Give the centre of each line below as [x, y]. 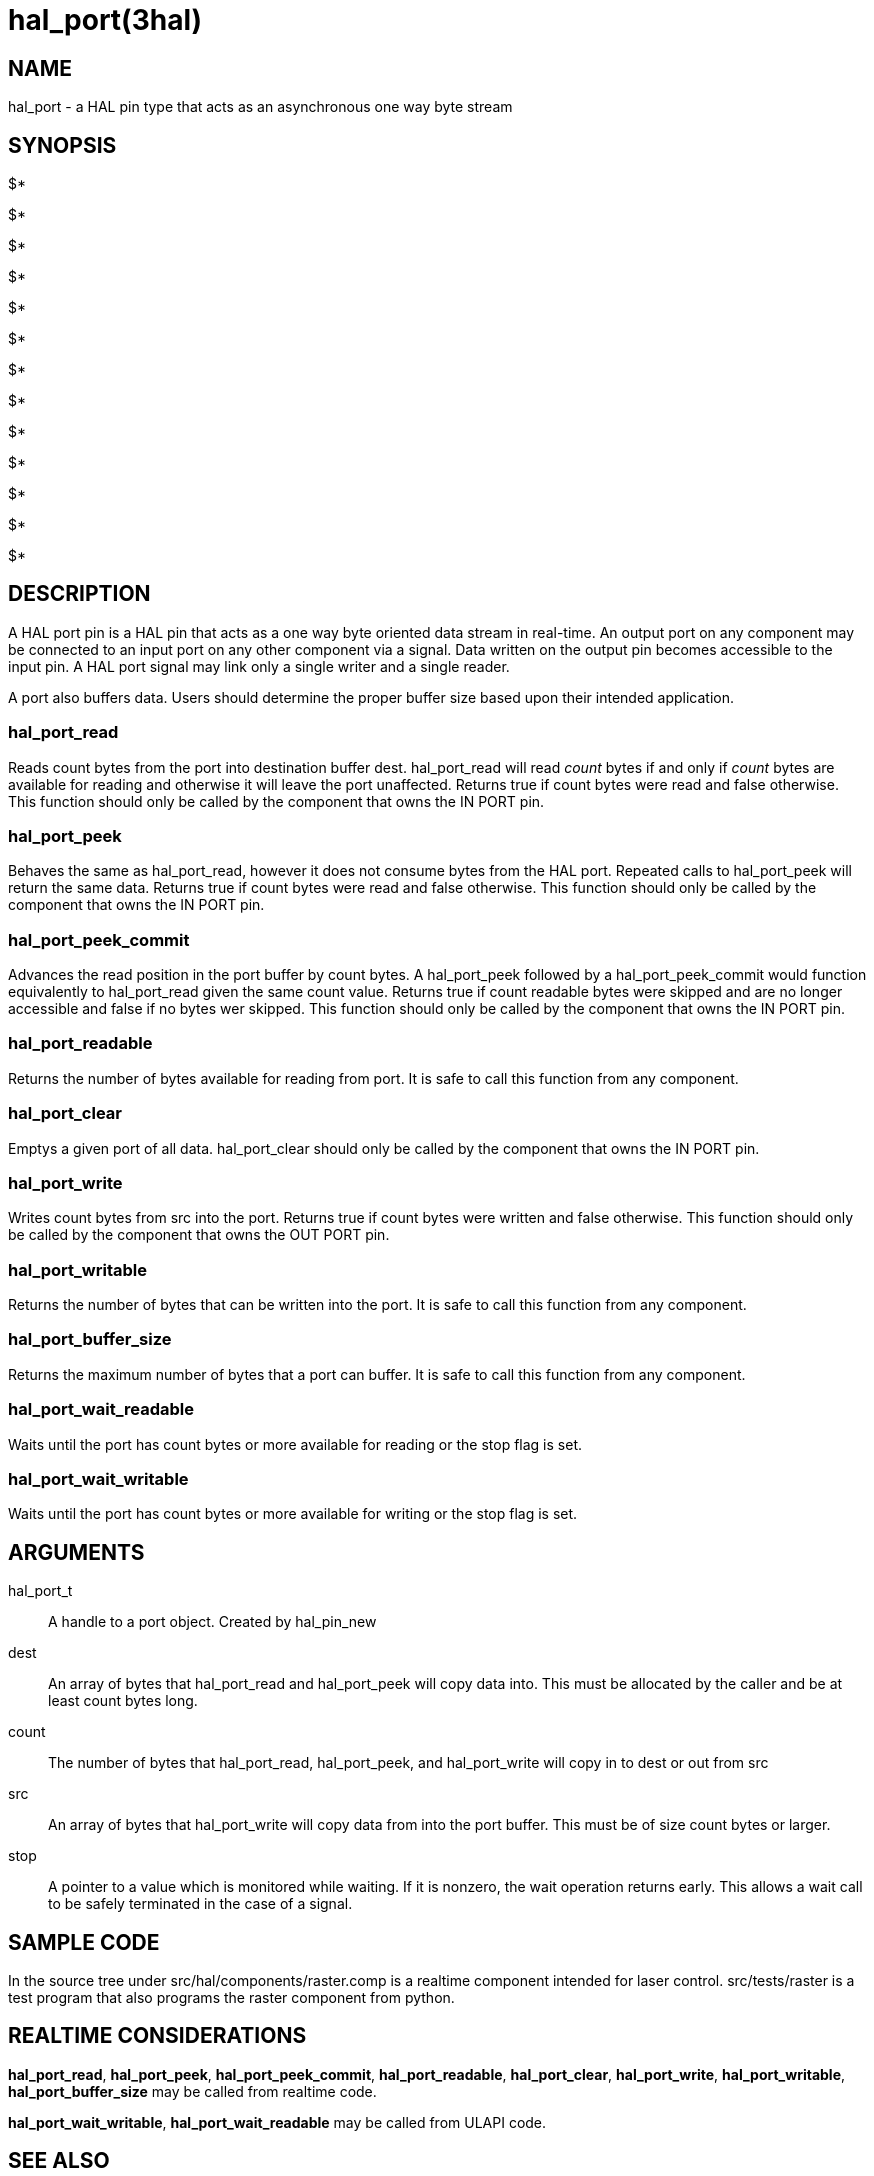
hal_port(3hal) [105, 20]
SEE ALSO [59, 2161]
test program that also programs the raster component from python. [231, 1998]
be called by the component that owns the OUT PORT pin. [199, 1235]
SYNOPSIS [62, 145]
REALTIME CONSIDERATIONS [157, 2036]
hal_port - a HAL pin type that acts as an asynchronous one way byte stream [260, 107]
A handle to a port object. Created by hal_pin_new [212, 1622]
